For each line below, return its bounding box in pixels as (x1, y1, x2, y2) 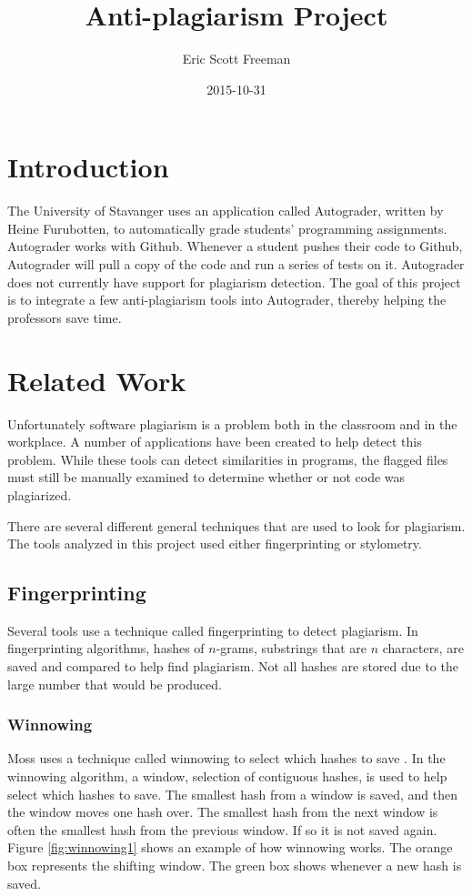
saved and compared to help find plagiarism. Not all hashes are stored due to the (7, 657, 458, 676)
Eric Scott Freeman (182, 49, 291, 68)
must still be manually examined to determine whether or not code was (7, 468, 406, 487)
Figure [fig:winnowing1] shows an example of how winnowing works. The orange (7, 838, 453, 857)
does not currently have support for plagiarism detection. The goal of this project (7, 272, 461, 291)
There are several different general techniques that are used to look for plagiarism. (7, 516, 466, 535)
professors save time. (7, 307, 122, 327)
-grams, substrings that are (216, 639, 367, 658)
